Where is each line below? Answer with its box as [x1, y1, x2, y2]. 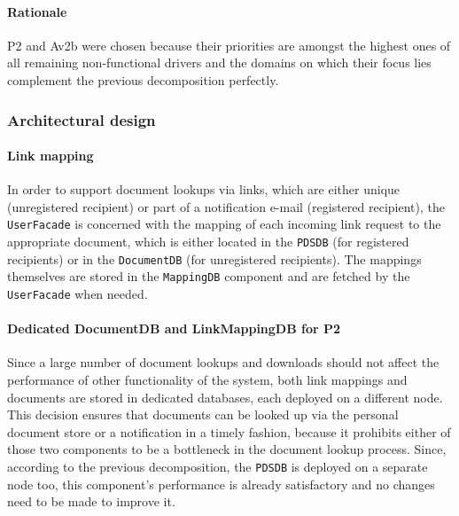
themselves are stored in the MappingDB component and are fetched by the [7, 267, 410, 285]
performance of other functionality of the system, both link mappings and [7, 371, 408, 389]
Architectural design [7, 108, 156, 130]
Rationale [7, 2, 67, 20]
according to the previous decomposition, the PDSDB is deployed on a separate [7, 457, 428, 476]
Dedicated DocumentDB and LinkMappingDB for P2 [7, 319, 341, 338]
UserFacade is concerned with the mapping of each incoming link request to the [7, 215, 441, 233]
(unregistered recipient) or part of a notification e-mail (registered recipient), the [7, 197, 445, 215]
